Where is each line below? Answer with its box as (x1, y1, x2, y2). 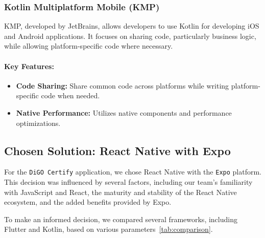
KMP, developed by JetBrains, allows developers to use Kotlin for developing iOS (4, 20, 259, 31)
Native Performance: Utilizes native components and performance (16, 107, 232, 118)
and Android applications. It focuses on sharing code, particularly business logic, (4, 30, 256, 41)
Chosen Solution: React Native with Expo (4, 142, 231, 158)
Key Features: (4, 60, 54, 71)
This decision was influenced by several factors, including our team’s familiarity (4, 177, 253, 187)
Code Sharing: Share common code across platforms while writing (16, 80, 229, 91)
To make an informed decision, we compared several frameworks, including (4, 213, 237, 224)
